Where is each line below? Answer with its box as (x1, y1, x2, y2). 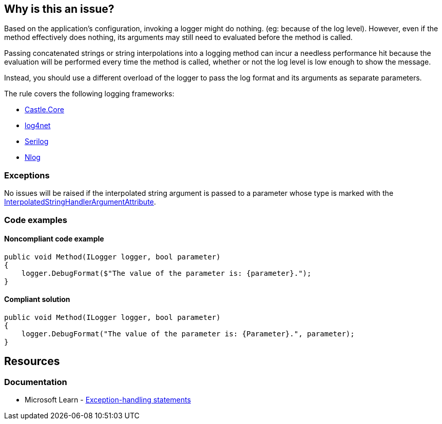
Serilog (25, 137, 49, 146)
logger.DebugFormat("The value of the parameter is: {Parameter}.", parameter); (21, 329, 355, 338)
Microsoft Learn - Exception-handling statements (25, 395, 191, 405)
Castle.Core (25, 105, 64, 114)
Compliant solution (4, 295, 70, 304)
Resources (4, 355, 60, 368)
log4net (25, 121, 51, 130)
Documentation (4, 376, 67, 387)
